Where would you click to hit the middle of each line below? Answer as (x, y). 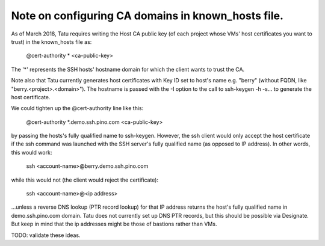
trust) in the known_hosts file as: (51, 42)
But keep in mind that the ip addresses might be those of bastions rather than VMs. (114, 224)
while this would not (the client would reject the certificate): (85, 180)
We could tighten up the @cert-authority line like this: (77, 108)
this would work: (32, 152)
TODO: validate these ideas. (46, 235)
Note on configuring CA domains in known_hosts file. (147, 16)
